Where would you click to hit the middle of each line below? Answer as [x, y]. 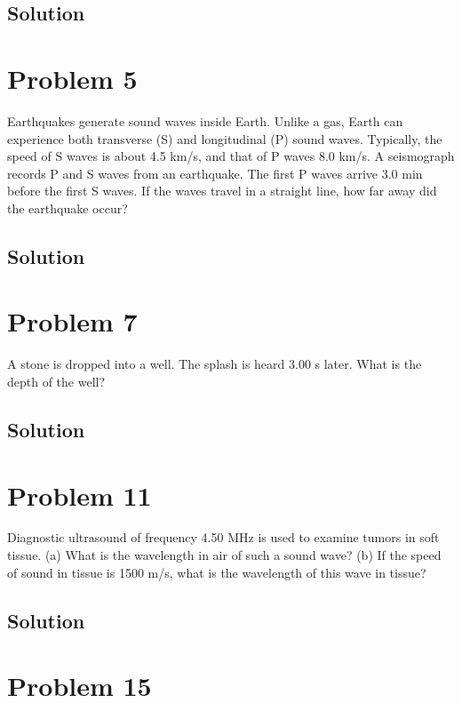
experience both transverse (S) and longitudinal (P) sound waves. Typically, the [225, 138]
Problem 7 [72, 321]
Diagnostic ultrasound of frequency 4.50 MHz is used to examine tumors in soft [223, 537]
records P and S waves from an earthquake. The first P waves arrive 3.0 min [215, 173]
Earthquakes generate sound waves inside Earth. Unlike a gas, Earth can [205, 120]
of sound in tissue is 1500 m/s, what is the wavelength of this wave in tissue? [217, 572]
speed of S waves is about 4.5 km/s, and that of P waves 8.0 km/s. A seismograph [231, 156]
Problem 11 [80, 495]
